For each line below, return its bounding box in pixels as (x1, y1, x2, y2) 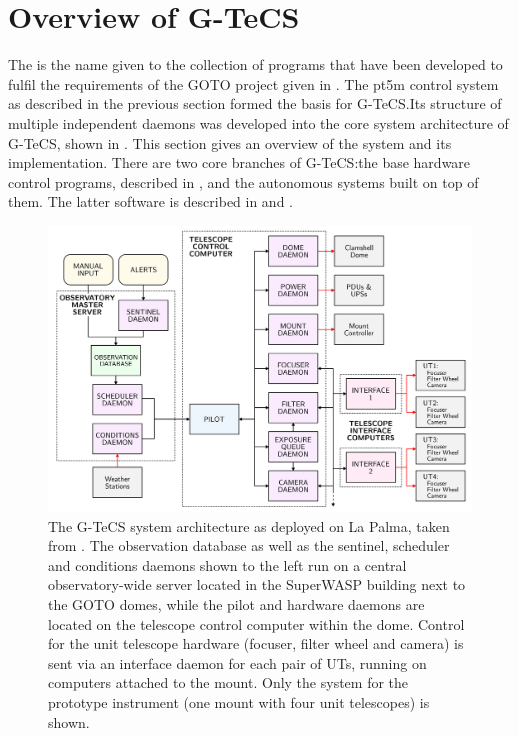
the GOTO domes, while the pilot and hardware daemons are (48, 593, 425, 614)
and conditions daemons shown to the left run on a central (48, 554, 407, 575)
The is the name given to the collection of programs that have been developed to (8, 54, 503, 75)
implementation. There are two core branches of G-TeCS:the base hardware (8, 152, 471, 173)
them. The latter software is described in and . (8, 191, 293, 212)
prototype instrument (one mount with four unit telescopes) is (48, 691, 430, 712)
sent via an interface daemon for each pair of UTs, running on (48, 652, 427, 673)
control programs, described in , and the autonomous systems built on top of (8, 171, 479, 192)
